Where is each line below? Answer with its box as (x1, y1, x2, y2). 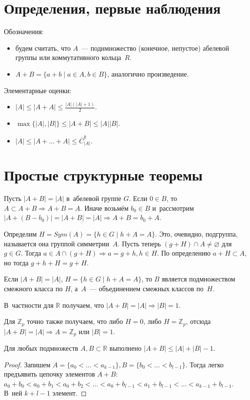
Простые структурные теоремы (4, 165, 203, 185)
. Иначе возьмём (80, 202, 129, 213)
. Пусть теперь (117, 238, 161, 248)
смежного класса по (4, 283, 63, 293)
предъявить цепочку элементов (4, 369, 95, 379)
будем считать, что (15, 42, 71, 53)
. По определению (157, 248, 211, 258)
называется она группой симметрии (4, 238, 110, 248)
